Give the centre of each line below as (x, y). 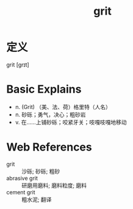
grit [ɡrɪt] (18, 65)
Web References (49, 147)
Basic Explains (44, 89)
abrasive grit (22, 178)
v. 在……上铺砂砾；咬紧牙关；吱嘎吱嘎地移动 (71, 122)
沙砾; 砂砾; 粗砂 (41, 171)
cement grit (21, 192)
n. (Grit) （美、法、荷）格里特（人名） (63, 107)
